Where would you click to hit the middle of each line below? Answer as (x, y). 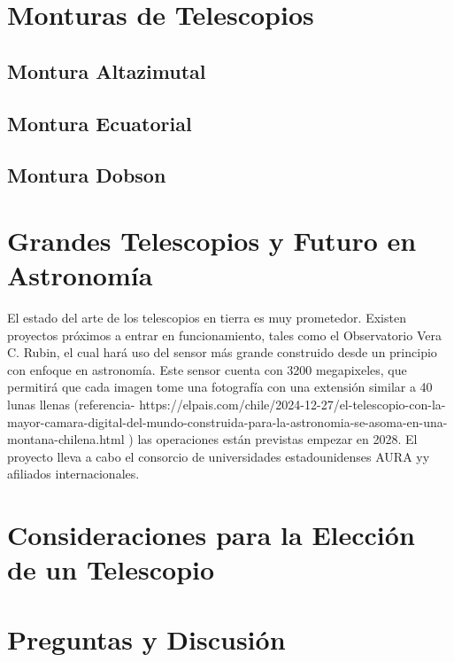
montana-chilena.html (66, 439)
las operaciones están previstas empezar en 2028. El (277, 439)
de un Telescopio (111, 569)
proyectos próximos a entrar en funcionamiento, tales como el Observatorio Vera (224, 335)
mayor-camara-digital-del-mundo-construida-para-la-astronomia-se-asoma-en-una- (227, 421)
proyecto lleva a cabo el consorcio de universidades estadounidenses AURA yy (219, 456)
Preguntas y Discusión (146, 639)
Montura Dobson (87, 175)
